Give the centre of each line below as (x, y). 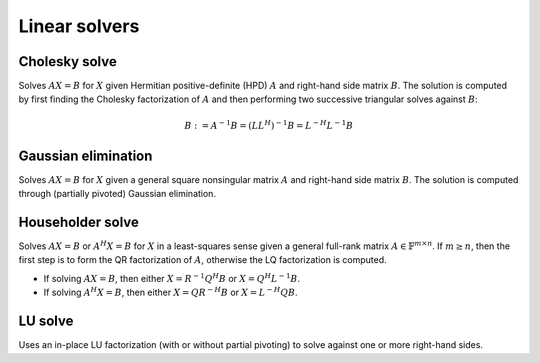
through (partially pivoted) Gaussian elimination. (117, 194)
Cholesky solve (67, 61)
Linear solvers (79, 26)
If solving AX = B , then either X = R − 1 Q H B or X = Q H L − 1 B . (171, 277)
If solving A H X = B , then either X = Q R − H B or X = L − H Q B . (171, 292)
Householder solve (79, 221)
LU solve (46, 321)
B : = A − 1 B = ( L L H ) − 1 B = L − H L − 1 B (269, 124)
